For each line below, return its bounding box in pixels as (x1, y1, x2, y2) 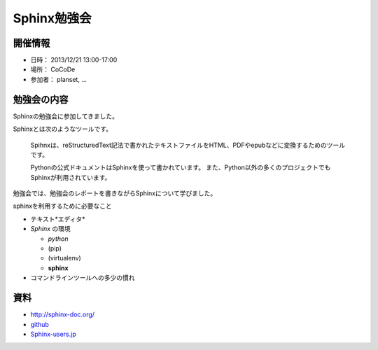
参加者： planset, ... (30, 75, 87, 83)
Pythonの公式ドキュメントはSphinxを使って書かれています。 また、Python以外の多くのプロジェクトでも (30, 163, 331, 171)
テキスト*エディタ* (30, 214, 85, 223)
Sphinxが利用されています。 (30, 173, 111, 181)
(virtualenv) (48, 254, 82, 262)
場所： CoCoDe (30, 65, 76, 73)
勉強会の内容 (13, 93, 69, 105)
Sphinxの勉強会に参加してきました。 (13, 112, 119, 120)
